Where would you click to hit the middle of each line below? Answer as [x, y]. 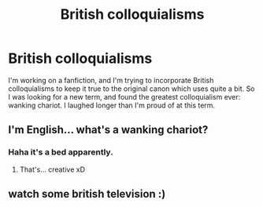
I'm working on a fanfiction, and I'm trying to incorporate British [111, 80]
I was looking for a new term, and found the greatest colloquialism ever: [124, 96]
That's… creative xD [52, 169]
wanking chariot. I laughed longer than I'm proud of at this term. [111, 105]
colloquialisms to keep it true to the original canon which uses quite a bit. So [131, 89]
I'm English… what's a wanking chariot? [108, 130]
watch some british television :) [87, 194]
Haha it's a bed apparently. [61, 152]
